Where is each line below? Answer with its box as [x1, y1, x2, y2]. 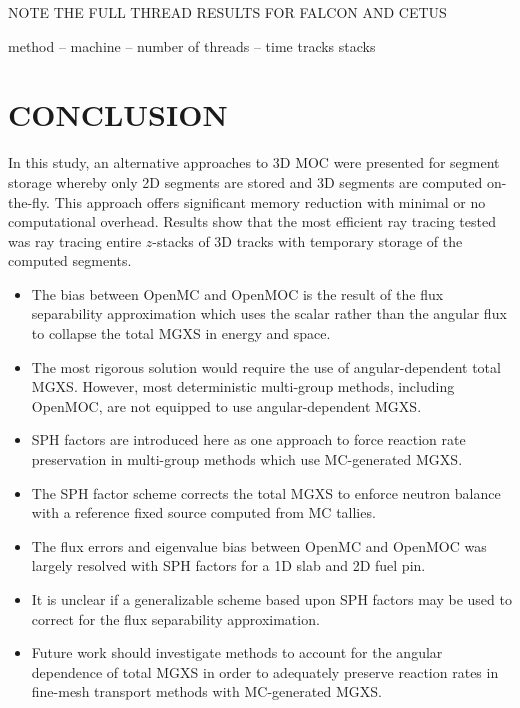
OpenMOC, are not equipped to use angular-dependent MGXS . [31, 395, 422, 416]
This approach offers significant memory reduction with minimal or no [54, 191, 486, 212]
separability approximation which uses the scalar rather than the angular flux [31, 303, 507, 324]
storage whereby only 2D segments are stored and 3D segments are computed [8, 171, 483, 192]
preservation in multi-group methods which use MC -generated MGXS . [31, 449, 463, 470]
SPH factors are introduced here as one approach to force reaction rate [31, 429, 466, 450]
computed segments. [8, 250, 132, 271]
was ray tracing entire [8, 230, 142, 251]
